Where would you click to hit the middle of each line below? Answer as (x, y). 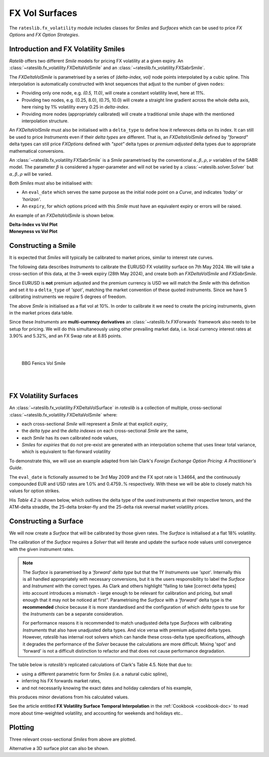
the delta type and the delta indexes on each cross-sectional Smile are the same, (105, 431)
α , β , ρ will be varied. (31, 174)
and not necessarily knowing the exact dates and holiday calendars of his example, (107, 688)
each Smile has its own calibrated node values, (70, 437)
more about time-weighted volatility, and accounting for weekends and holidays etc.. (96, 713)
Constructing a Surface (46, 521)
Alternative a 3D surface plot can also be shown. (59, 748)
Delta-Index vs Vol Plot (33, 224)
